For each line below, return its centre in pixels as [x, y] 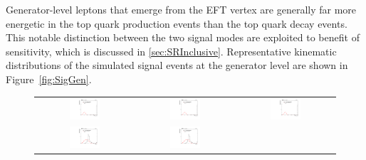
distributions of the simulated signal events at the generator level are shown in [177, 65]
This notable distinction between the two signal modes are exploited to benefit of [183, 37]
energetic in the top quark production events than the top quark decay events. [177, 23]
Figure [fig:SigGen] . [49, 79]
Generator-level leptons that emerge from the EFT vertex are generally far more [181, 9]
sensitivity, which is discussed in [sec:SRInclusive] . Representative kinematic [171, 51]
